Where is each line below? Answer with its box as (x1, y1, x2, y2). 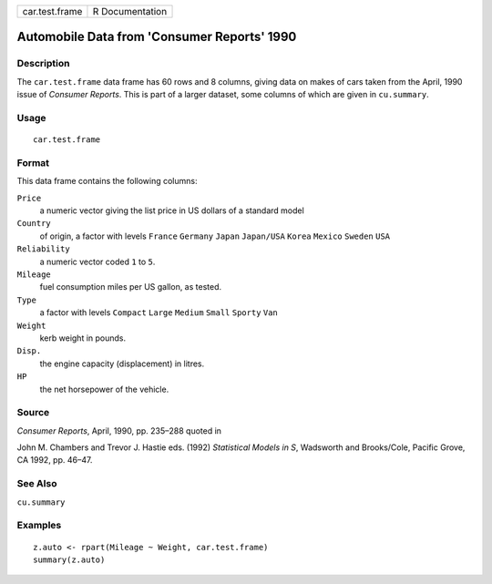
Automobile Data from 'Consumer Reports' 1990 (16, 29, 297, 45)
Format (16, 156, 50, 169)
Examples (16, 519, 62, 532)
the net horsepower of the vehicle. (39, 384, 169, 394)
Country (16, 219, 52, 229)
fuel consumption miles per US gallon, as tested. (39, 282, 222, 292)
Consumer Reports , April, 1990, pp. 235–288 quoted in (16, 425, 222, 436)
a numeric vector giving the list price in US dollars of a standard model (39, 205, 304, 216)
